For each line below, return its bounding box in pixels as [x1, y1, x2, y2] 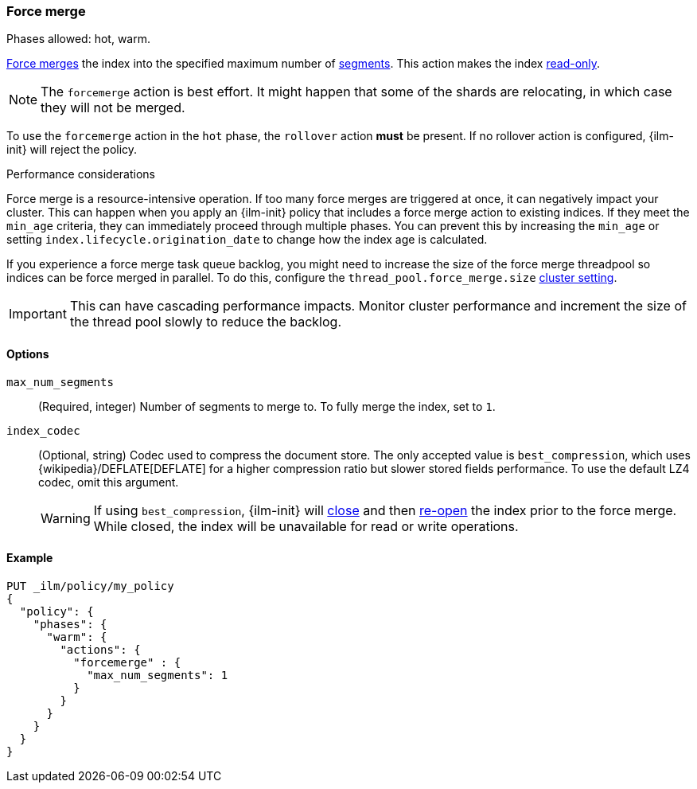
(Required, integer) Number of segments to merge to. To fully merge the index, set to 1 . [38, 399, 496, 413]
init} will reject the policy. [6, 143, 138, 157]
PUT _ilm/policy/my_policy [6, 579, 174, 592]
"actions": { [60, 643, 141, 656]
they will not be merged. [41, 100, 185, 116]
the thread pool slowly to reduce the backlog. [69, 314, 341, 330]
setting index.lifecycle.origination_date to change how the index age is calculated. [6, 232, 488, 247]
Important [9, 306, 67, 322]
